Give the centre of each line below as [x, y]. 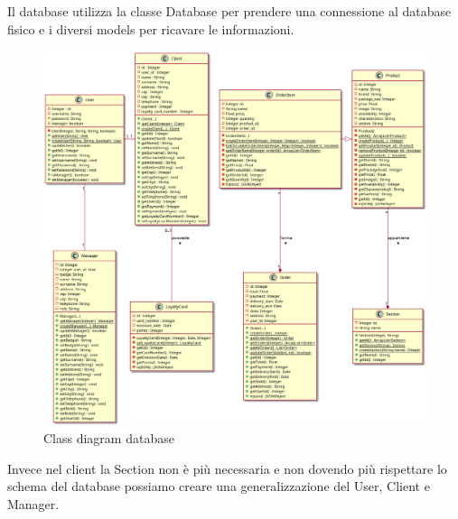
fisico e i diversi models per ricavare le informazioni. [151, 28]
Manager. [33, 503]
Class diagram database [109, 438]
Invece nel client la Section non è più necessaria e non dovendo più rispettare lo [227, 468]
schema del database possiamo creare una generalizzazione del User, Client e [219, 486]
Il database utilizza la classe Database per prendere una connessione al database [229, 11]
